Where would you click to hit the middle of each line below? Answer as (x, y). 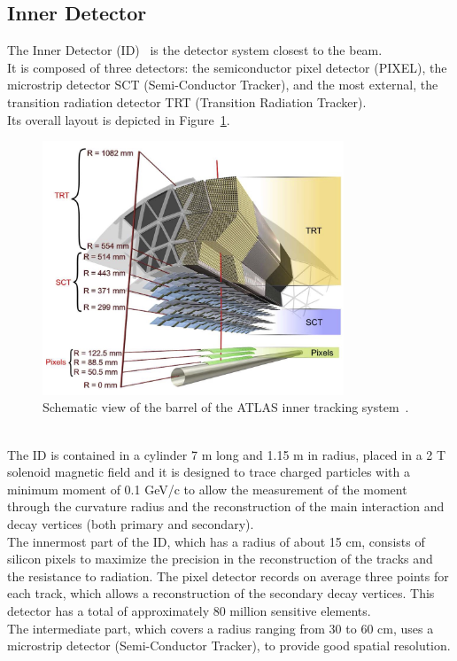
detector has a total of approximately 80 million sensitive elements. (189, 610)
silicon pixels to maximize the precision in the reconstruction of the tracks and (220, 559)
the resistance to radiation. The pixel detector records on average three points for (228, 575)
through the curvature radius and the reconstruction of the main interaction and (226, 506)
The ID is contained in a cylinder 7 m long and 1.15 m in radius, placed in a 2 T (227, 454)
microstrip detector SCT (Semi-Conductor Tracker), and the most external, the (223, 85)
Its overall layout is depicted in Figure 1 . (119, 119)
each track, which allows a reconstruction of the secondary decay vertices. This (221, 593)
